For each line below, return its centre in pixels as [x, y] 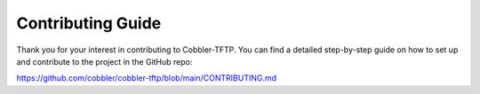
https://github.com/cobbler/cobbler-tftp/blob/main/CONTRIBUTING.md [147, 78]
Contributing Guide [89, 23]
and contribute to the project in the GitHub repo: [104, 61]
